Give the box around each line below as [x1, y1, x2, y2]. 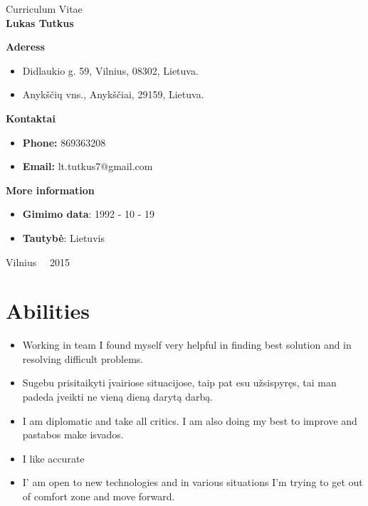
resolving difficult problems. [22, 351, 144, 366]
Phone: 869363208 [22, 135, 106, 149]
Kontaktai [6, 110, 56, 125]
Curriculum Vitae [6, 1, 83, 16]
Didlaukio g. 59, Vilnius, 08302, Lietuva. [22, 63, 199, 78]
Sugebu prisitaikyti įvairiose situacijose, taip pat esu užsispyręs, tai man [22, 375, 337, 390]
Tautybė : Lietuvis [22, 230, 105, 245]
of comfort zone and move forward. [22, 489, 175, 503]
